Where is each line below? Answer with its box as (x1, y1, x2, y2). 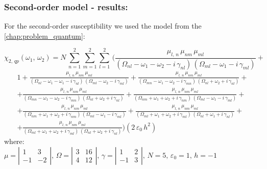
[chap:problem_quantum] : (4, 30, 85, 41)
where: (4, 136, 25, 147)
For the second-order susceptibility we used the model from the (4, 20, 202, 31)
